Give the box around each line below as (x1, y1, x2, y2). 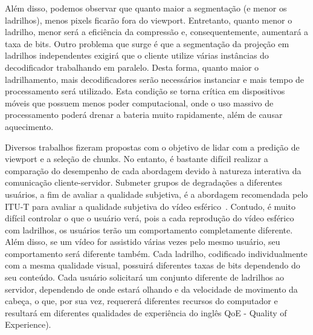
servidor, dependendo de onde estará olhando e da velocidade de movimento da (5, 282, 298, 295)
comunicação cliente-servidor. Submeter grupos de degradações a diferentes (5, 176, 283, 189)
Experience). (5, 318, 51, 331)
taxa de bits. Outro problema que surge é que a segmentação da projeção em (5, 37, 289, 50)
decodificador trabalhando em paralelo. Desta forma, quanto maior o (5, 60, 259, 73)
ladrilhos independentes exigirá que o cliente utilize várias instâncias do (5, 49, 269, 62)
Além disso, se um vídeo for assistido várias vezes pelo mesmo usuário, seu (5, 235, 280, 248)
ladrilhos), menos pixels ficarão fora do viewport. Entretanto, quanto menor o (5, 13, 292, 26)
